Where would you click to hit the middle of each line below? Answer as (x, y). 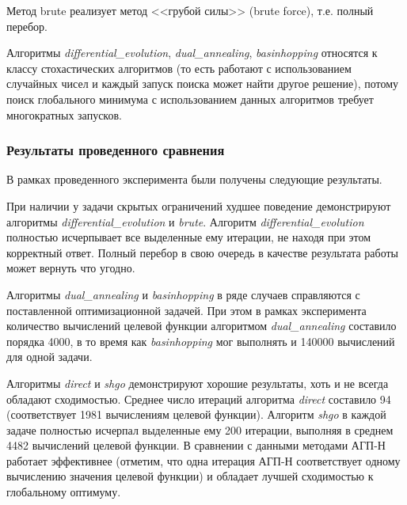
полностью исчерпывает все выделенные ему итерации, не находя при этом (189, 237)
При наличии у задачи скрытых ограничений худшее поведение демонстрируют (199, 205)
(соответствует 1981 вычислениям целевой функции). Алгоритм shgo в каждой (196, 414)
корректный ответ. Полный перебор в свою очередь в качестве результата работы (203, 252)
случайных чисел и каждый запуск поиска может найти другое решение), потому (203, 84)
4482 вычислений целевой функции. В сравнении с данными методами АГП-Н (196, 445)
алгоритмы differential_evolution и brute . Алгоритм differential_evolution (185, 221)
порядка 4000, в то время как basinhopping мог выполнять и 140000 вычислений (201, 341)
